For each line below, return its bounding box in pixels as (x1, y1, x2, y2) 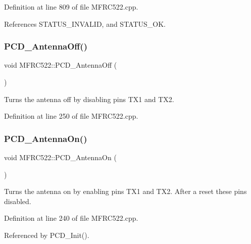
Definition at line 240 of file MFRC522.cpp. (4, 213, 138, 223)
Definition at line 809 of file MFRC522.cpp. (4, 2, 138, 12)
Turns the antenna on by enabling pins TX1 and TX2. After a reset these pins (4, 186, 247, 197)
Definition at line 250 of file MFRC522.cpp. (4, 111, 138, 121)
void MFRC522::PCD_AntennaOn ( (4, 152, 117, 162)
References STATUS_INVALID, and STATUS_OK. (4, 18, 166, 29)
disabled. (4, 196, 31, 206)
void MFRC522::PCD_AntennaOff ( (4, 60, 117, 70)
